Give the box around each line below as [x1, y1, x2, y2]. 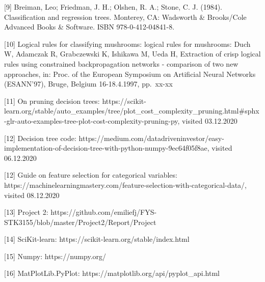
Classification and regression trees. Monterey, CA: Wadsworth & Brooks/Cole [4, 11, 247, 22]
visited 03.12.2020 [182, 115, 237, 126]
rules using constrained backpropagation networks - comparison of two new [4, 58, 238, 69]
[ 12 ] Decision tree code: [4, 132, 76, 143]
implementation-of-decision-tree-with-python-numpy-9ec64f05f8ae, [4, 143, 209, 153]
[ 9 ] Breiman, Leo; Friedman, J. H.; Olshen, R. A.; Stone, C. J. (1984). [4, 2, 222, 12]
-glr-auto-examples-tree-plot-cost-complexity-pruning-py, [4, 115, 180, 126]
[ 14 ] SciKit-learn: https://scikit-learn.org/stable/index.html [4, 234, 190, 244]
